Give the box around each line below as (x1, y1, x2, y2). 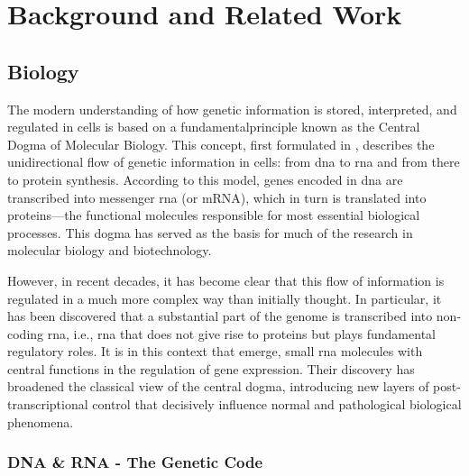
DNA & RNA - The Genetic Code (7, 451, 263, 473)
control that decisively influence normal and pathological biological (92, 395, 462, 414)
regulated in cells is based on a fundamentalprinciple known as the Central (7, 117, 420, 136)
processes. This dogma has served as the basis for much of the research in (7, 223, 413, 242)
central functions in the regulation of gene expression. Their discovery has (7, 359, 415, 378)
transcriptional (7, 395, 88, 414)
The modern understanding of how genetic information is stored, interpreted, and (7, 99, 457, 118)
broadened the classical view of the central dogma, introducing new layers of (7, 377, 429, 396)
